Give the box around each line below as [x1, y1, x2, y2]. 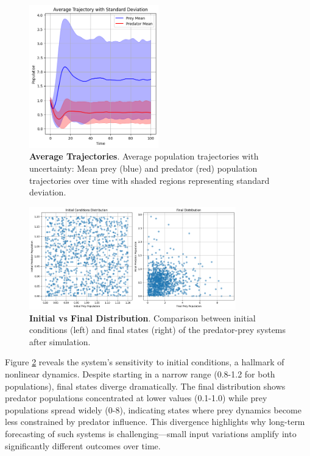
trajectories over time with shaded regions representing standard [29, 174, 270, 186]
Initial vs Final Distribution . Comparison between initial [29, 311, 256, 324]
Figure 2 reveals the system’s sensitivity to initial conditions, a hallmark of [5, 356, 284, 368]
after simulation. [29, 335, 91, 348]
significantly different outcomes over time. [5, 439, 161, 452]
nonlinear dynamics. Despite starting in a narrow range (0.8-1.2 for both [5, 367, 275, 380]
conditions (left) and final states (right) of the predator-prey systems [29, 323, 286, 336]
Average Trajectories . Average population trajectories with [29, 150, 259, 163]
